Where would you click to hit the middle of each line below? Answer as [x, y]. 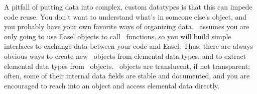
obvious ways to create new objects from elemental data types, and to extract [125, 56]
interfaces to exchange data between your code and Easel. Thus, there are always [129, 46]
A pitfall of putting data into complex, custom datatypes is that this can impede [128, 7]
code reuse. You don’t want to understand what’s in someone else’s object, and [125, 16]
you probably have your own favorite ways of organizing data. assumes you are [127, 26]
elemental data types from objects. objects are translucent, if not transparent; [127, 66]
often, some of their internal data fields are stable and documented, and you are [127, 76]
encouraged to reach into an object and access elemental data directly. [112, 85]
